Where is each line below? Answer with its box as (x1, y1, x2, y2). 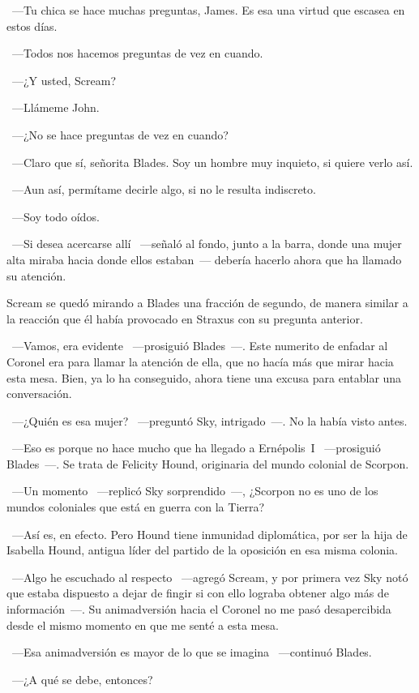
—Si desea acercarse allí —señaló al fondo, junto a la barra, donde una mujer (11, 235, 402, 252)
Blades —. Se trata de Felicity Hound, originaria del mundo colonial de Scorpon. (6, 455, 409, 472)
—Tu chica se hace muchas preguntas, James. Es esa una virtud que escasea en (11, 2, 405, 18)
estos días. (6, 17, 58, 34)
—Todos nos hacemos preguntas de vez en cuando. (11, 45, 263, 62)
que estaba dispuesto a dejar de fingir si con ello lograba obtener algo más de (6, 584, 389, 601)
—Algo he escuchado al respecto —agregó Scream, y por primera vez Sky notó (11, 568, 408, 585)
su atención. (6, 267, 66, 284)
